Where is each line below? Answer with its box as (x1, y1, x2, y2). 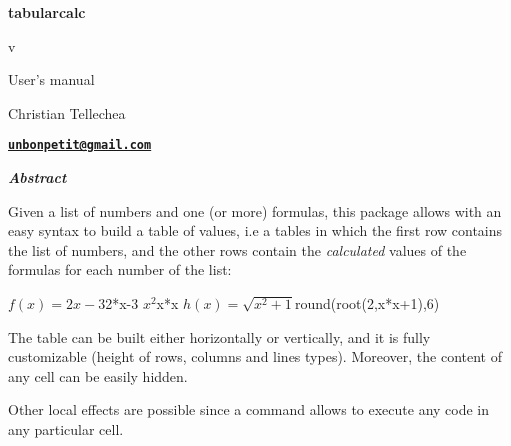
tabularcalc (8, 2, 86, 22)
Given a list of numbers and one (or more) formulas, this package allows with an (8, 200, 502, 221)
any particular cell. (8, 418, 124, 439)
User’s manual (8, 69, 95, 90)
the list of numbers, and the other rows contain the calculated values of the (8, 239, 467, 260)
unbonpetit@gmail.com (8, 138, 152, 153)
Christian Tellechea (8, 102, 126, 123)
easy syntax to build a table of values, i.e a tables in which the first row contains (8, 220, 503, 241)
